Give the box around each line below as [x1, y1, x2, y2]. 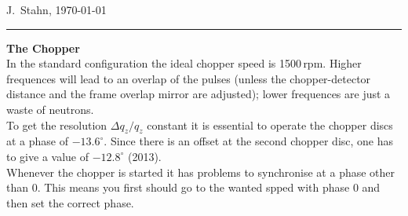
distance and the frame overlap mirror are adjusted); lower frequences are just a [6, 86, 391, 102]
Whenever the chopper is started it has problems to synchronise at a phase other [6, 163, 395, 180]
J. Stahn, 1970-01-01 [6, 2, 107, 17]
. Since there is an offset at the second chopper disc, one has [104, 133, 394, 149]
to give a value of [6, 148, 89, 164]
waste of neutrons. [6, 101, 94, 117]
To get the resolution [6, 116, 107, 133]
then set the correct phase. [6, 194, 134, 211]
